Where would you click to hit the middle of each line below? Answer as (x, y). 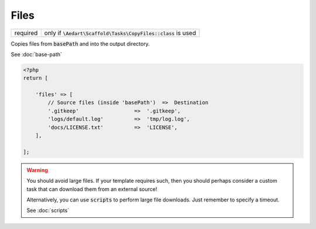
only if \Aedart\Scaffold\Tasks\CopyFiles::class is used (120, 33)
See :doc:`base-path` (37, 54)
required (26, 33)
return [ (36, 78)
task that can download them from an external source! (92, 189)
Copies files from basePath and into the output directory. (80, 43)
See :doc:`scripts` (48, 210)
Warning (37, 170)
